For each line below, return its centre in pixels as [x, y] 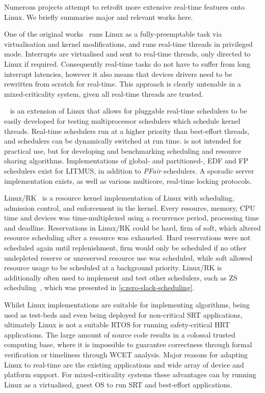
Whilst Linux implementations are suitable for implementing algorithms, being [127, 305]
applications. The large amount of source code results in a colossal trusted [120, 334]
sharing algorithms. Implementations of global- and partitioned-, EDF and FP [126, 161]
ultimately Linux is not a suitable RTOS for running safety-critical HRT [117, 325]
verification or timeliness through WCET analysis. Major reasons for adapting [126, 354]
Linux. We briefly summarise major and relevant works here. [99, 17]
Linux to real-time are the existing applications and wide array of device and [124, 364]
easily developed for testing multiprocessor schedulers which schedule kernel [122, 120]
